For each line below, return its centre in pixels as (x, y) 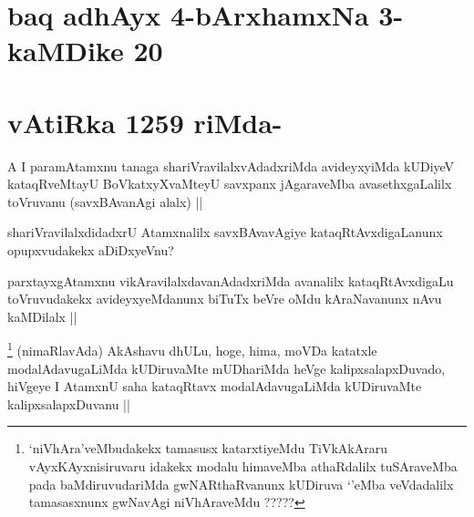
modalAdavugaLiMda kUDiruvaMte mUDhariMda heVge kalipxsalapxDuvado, (227, 368)
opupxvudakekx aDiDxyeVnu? (91, 250)
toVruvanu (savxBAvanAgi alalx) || (105, 201)
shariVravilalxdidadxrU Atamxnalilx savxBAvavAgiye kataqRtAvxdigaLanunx (225, 232)
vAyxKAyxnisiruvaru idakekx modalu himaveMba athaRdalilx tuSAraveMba (243, 466)
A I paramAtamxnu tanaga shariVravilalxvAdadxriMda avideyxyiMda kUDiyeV (231, 165)
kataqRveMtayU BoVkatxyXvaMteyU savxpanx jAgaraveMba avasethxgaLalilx (230, 184)
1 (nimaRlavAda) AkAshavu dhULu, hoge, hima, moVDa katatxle (192, 349)
